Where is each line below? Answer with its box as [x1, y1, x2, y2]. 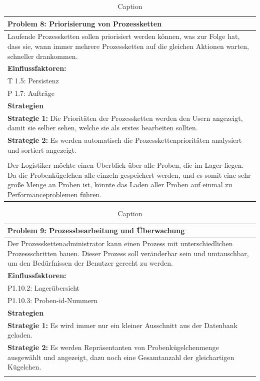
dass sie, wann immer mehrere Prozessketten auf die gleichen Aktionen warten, [7, 41, 249, 51]
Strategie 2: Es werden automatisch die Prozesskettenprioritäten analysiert [7, 135, 242, 145]
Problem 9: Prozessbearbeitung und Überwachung [7, 225, 185, 236]
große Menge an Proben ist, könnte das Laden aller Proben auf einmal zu [7, 179, 232, 190]
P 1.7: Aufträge [7, 88, 54, 98]
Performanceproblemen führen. [7, 189, 102, 199]
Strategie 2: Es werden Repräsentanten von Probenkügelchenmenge [7, 342, 219, 353]
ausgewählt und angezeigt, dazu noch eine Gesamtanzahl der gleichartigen [7, 352, 234, 362]
